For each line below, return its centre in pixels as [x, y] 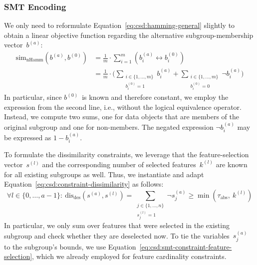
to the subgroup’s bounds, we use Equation [70, 246]
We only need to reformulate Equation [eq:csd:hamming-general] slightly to [120, 25]
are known [232, 164]
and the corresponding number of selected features [119, 164]
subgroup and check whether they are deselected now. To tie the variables [117, 235]
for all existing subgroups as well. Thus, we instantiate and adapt [104, 174]
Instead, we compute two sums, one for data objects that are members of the [122, 117]
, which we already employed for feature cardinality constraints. [129, 256]
